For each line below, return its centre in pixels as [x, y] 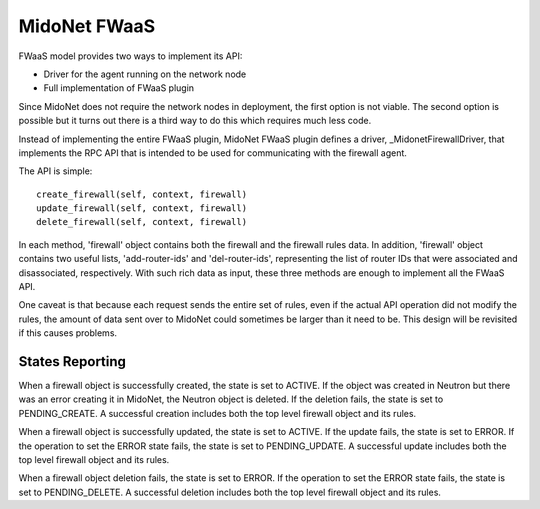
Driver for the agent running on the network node [145, 74]
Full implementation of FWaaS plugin [119, 88]
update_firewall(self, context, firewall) [142, 208]
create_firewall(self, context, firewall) [142, 194]
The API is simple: [55, 171]
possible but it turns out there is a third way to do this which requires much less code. [195, 121]
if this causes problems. [68, 333]
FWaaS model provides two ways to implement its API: [130, 56]
